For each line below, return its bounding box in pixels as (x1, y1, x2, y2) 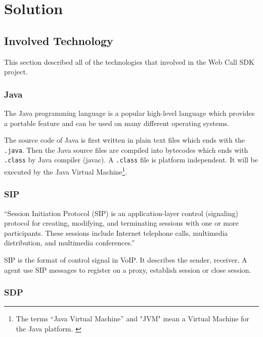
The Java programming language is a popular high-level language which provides (4, 107, 255, 118)
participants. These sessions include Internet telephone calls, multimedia (4, 227, 228, 238)
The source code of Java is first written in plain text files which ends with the (4, 135, 245, 145)
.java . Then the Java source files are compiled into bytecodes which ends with (4, 144, 248, 155)
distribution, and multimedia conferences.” (4, 237, 135, 248)
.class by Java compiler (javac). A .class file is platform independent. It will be (4, 154, 258, 165)
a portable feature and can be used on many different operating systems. (4, 117, 229, 128)
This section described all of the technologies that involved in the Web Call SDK (4, 56, 254, 67)
